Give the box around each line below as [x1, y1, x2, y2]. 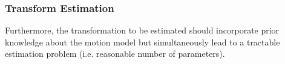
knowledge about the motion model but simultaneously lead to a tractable [5, 35, 280, 48]
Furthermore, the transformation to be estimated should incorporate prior [5, 24, 280, 36]
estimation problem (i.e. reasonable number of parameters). [5, 47, 225, 60]
